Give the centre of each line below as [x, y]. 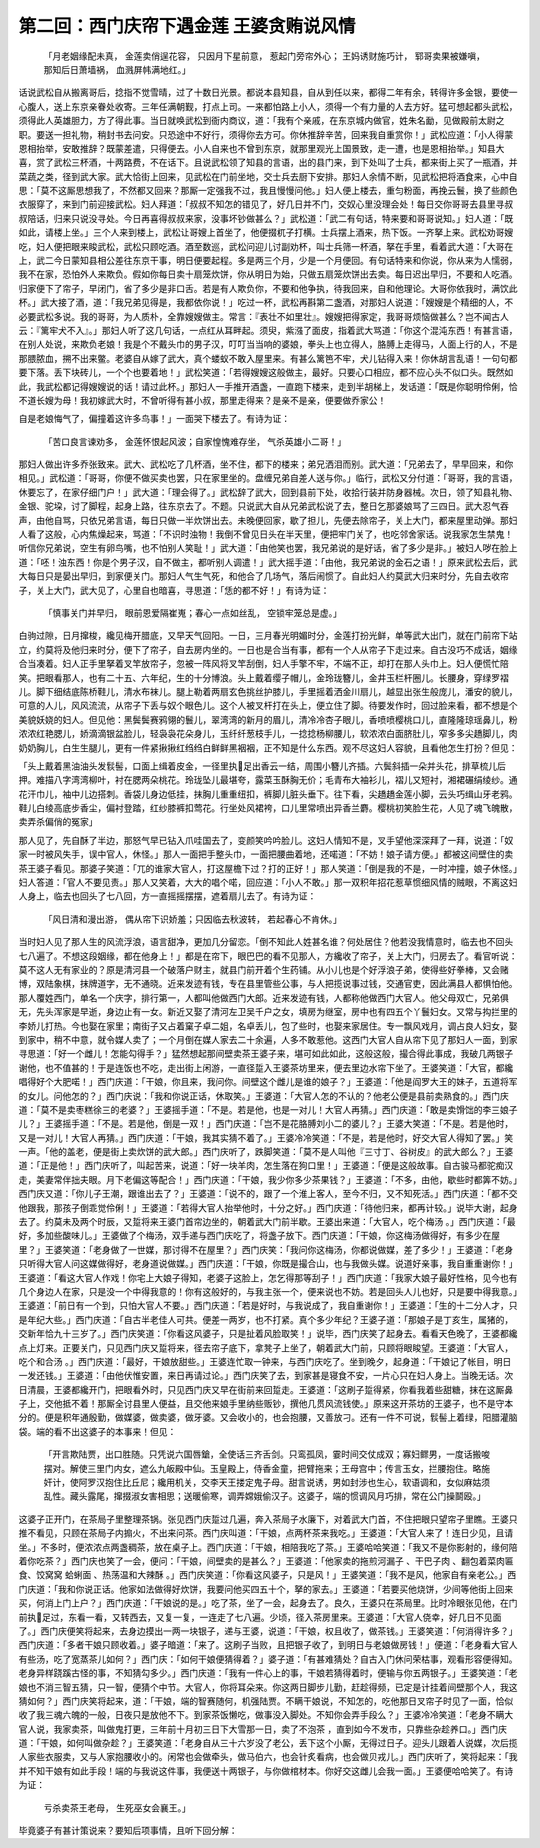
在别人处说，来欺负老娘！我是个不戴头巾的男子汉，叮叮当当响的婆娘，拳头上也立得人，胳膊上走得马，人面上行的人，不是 [268, 344]
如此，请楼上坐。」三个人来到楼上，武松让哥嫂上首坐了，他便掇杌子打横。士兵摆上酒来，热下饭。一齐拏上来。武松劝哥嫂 [266, 232]
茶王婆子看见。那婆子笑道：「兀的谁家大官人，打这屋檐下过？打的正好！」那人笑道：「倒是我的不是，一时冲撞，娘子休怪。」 [268, 868]
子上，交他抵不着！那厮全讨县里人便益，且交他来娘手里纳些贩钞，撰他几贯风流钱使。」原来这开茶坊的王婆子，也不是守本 [266, 1404]
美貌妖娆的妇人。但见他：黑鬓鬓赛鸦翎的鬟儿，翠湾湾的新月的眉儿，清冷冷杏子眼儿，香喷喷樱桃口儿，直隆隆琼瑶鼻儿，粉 [268, 719]
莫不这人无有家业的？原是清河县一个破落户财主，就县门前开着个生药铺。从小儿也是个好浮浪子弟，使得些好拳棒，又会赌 [263, 969]
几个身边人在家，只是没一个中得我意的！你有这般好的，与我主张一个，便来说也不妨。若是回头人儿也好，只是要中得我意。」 [268, 1291]
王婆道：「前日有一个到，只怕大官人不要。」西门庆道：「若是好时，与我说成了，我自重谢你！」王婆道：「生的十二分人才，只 [268, 1306]
